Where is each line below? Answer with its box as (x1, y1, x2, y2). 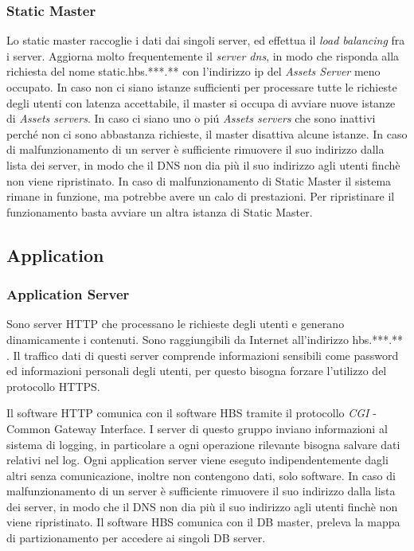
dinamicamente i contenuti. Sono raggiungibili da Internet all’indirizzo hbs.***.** (6, 330, 404, 347)
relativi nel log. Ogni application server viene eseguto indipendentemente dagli (6, 451, 389, 468)
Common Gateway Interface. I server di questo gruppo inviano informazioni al (6, 420, 388, 436)
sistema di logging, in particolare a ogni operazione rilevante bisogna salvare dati (6, 436, 400, 452)
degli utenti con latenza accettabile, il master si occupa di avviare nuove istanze (6, 94, 396, 111)
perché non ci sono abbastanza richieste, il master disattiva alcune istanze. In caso (6, 125, 408, 142)
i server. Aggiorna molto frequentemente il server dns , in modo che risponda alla (6, 47, 400, 64)
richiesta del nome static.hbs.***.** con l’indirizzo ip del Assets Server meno (6, 63, 381, 80)
